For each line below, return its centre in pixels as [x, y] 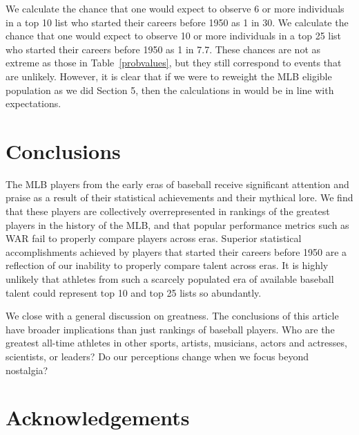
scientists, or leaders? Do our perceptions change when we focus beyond [157, 356]
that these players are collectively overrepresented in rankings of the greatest [168, 211]
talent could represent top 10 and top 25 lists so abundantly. [134, 292]
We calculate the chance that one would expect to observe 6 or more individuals [175, 8]
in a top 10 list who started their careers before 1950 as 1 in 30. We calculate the [177, 22]
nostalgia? [27, 370]
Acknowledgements [98, 417]
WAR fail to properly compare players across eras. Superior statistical [154, 238]
